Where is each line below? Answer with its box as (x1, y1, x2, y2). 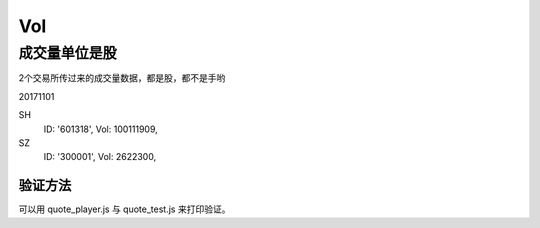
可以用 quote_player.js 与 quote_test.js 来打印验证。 (18, 203, 231, 215)
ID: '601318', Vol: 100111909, (43, 123, 159, 135)
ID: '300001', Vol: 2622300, (43, 151, 157, 163)
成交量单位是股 (18, 44, 117, 62)
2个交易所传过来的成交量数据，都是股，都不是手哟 (18, 72, 226, 84)
